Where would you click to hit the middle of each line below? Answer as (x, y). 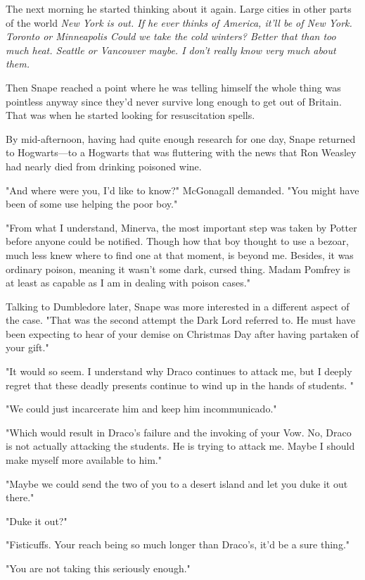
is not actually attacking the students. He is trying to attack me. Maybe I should (180, 446)
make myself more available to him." (84, 460)
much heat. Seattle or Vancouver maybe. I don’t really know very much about (171, 50)
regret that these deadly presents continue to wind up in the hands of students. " (180, 385)
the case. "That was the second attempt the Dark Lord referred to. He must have (181, 320)
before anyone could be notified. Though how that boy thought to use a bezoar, (177, 241)
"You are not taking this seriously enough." (98, 568)
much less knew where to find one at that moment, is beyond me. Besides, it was (180, 254)
